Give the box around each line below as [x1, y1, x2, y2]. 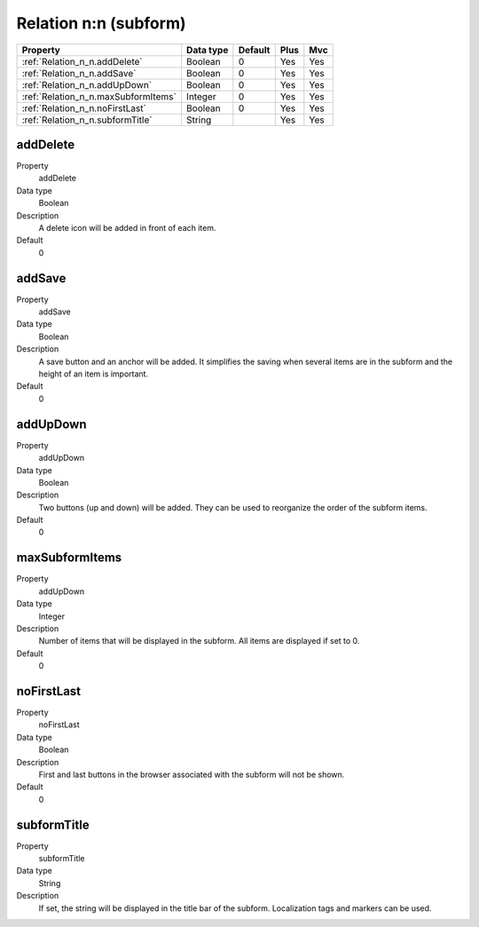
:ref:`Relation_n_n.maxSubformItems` [21, 90, 177, 102]
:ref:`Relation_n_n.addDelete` [21, 55, 143, 67]
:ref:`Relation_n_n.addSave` [21, 67, 137, 79]
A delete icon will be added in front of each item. [38, 223, 216, 234]
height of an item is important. [38, 368, 149, 379]
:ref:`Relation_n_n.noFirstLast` [21, 102, 146, 115]
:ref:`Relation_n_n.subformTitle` [21, 114, 153, 126]
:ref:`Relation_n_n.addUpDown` [21, 78, 153, 91]
